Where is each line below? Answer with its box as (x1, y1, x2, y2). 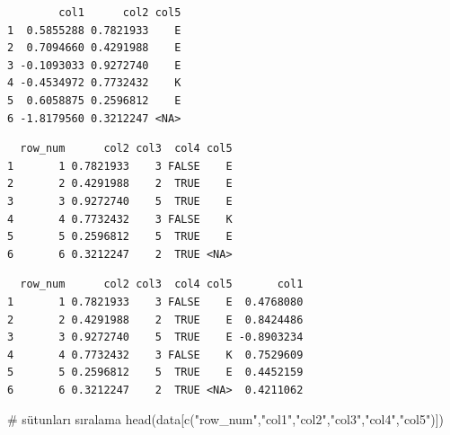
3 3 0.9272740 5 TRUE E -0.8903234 (7, 331, 304, 344)
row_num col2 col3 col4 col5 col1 (20, 278, 304, 291)
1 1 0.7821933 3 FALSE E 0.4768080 (7, 295, 304, 308)
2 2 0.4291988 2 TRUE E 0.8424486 (7, 313, 304, 326)
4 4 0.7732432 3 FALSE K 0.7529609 (7, 348, 304, 361)
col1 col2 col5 (58, 6, 181, 19)
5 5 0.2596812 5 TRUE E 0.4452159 (7, 366, 304, 379)
